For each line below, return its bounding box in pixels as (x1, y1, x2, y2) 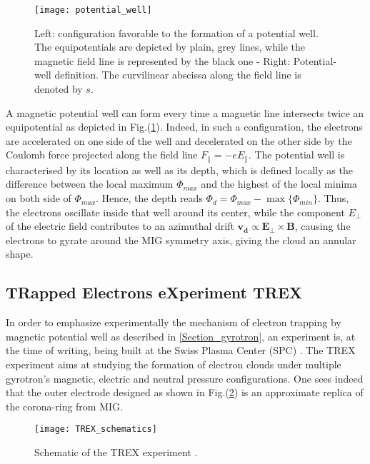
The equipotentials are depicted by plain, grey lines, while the (34, 39, 306, 54)
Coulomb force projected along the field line (6, 147, 198, 162)
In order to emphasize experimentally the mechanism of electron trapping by (6, 315, 341, 330)
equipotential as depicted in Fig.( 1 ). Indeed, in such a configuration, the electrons (6, 119, 363, 134)
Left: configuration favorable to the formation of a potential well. (34, 25, 319, 40)
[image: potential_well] (34, 5, 152, 15)
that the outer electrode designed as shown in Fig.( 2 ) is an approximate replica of (6, 385, 364, 400)
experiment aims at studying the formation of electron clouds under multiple (6, 357, 341, 371)
